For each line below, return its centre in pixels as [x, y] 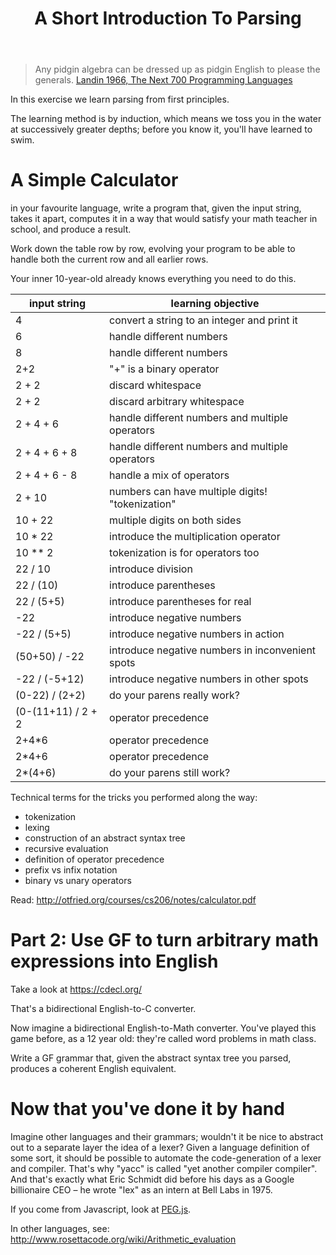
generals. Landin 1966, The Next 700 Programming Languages [163, 80]
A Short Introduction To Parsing [168, 18]
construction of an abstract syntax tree [105, 838]
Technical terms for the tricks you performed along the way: [134, 798]
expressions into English [114, 961]
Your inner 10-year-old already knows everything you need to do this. [153, 279]
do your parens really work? [174, 695]
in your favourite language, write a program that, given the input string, [156, 208]
